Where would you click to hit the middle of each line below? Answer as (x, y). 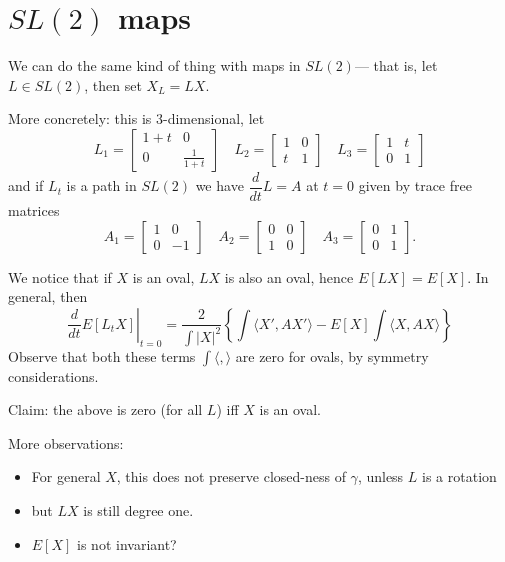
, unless (380, 476)
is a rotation (459, 476)
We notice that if (60, 276)
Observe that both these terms (102, 355)
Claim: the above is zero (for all (105, 409)
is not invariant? (127, 543)
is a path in (101, 185)
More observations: (66, 442)
